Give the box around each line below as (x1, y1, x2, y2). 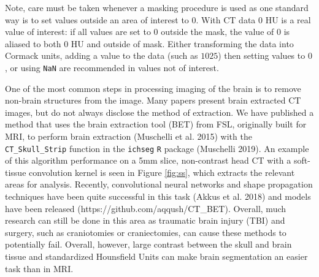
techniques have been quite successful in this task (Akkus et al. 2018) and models (5, 190, 311, 203)
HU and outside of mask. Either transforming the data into (71, 37, 294, 50)
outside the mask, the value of (161, 25, 274, 38)
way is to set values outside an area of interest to (5, 13, 189, 26)
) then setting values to (218, 49, 306, 62)
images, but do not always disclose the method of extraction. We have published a (5, 105, 314, 118)
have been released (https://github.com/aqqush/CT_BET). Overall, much (5, 202, 286, 214)
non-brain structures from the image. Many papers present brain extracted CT (5, 94, 301, 107)
